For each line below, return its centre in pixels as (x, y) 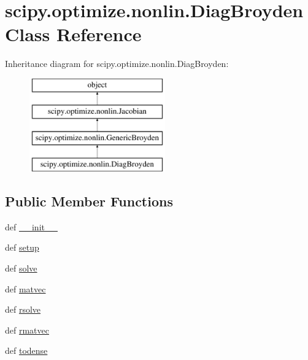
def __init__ (31, 226)
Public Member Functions (89, 201)
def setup (22, 247)
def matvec (25, 288)
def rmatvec (27, 330)
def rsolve (23, 309)
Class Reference (73, 34)
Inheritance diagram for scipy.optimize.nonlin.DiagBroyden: (117, 64)
